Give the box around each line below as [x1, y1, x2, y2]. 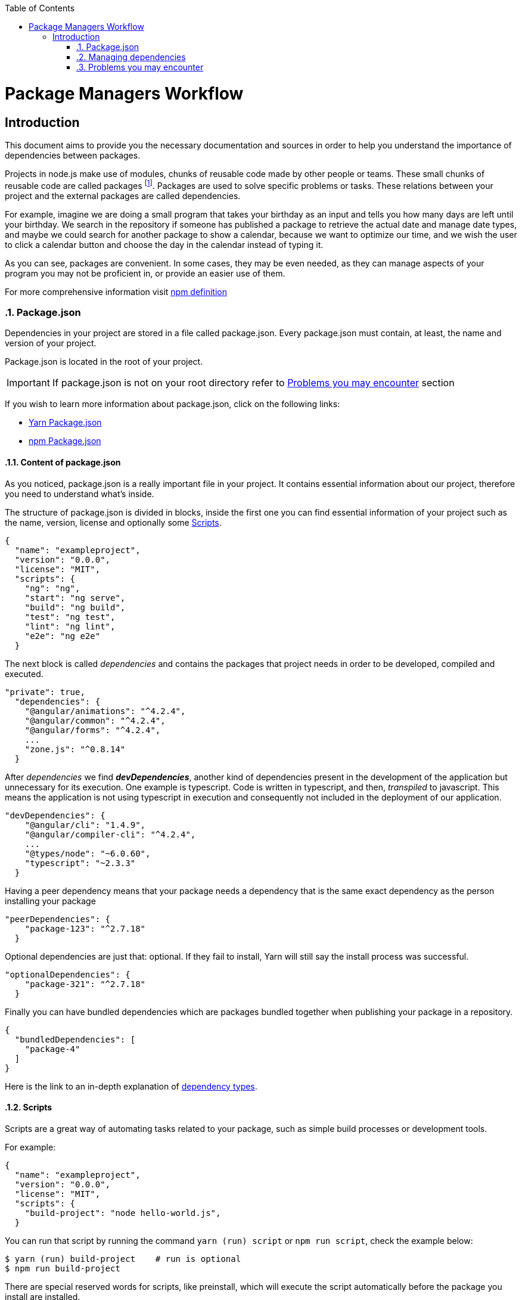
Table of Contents [5, 3, 75, 13]
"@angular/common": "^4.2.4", [24, 715, 166, 725]
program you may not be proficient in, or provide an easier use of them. [5, 268, 285, 278]
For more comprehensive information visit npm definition [5, 286, 227, 297]
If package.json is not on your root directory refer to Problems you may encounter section [52, 377, 455, 389]
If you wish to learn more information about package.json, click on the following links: [5, 399, 340, 409]
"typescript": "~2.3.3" [24, 858, 136, 868]
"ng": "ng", [24, 583, 80, 593]
